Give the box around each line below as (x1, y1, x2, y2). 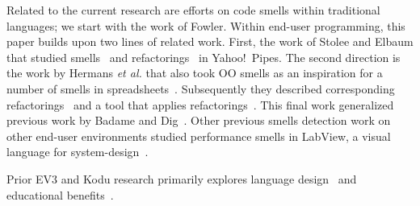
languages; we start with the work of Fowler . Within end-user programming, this (6, 17, 405, 34)
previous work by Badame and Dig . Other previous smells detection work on (6, 112, 391, 129)
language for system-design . (6, 143, 149, 160)
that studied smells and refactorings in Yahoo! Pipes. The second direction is (6, 48, 401, 65)
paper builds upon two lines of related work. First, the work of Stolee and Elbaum (6, 33, 414, 50)
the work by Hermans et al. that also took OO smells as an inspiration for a (6, 64, 383, 81)
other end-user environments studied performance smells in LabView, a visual (6, 127, 391, 144)
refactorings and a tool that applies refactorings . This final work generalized (6, 96, 394, 113)
